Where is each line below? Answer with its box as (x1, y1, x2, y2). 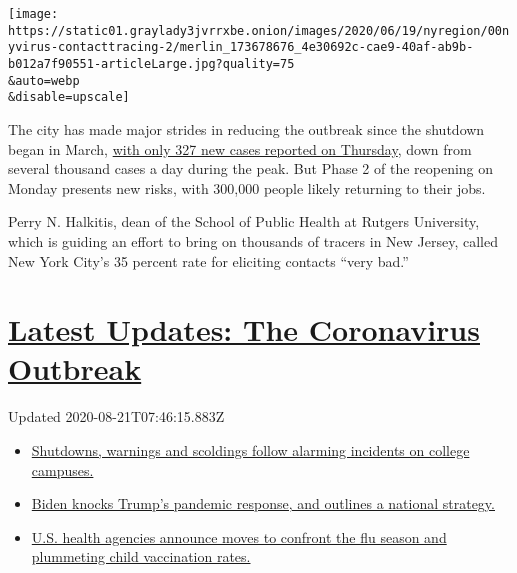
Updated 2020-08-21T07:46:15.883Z (8, 406, 225, 427)
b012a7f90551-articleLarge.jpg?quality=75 (8, 56, 295, 71)
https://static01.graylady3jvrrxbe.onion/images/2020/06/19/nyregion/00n (8, 23, 510, 38)
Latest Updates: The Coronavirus (8, 309, 480, 350)
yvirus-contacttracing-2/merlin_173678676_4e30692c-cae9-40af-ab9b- (8, 40, 474, 55)
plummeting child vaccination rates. (31, 546, 251, 567)
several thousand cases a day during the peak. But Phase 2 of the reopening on (8, 158, 494, 179)
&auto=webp (8, 73, 80, 88)
